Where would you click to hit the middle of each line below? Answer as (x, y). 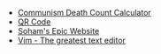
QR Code (34, 22)
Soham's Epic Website (58, 31)
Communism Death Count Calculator (84, 13)
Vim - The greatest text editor (72, 40)
